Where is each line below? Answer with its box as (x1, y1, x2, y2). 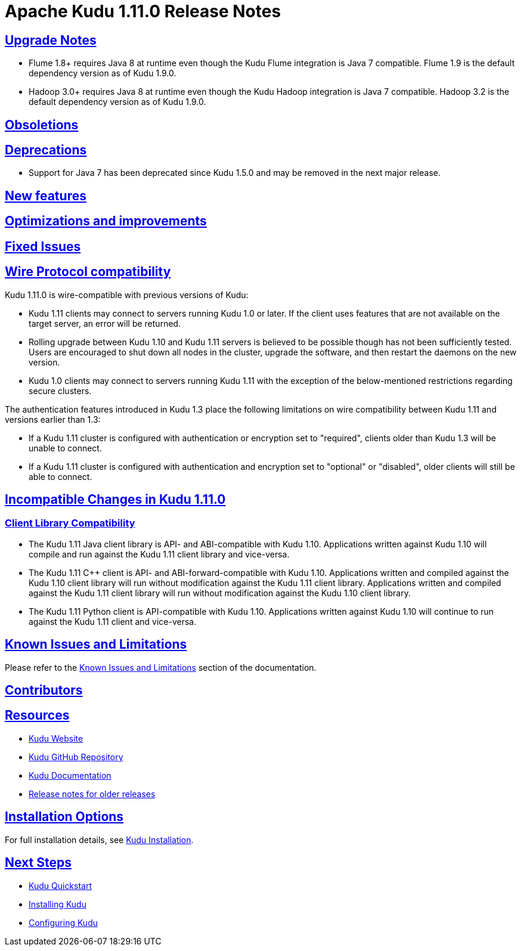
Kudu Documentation (29, 770, 111, 780)
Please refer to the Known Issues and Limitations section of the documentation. (5, 662, 317, 673)
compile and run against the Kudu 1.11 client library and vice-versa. (29, 549, 290, 559)
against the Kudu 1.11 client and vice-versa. (29, 616, 197, 627)
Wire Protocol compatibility (5, 264, 171, 280)
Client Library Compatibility (5, 517, 135, 529)
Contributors (5, 683, 83, 698)
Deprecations (5, 143, 87, 158)
